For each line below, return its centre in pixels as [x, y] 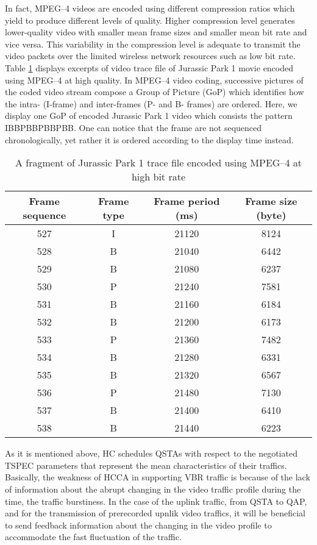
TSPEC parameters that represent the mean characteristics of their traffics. [146, 465]
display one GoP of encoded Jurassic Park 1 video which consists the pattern [149, 116]
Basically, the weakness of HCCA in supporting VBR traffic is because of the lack [158, 477]
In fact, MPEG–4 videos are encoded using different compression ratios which [150, 8]
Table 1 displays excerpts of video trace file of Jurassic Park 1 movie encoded [149, 67]
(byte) [271, 215]
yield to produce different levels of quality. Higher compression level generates [150, 20]
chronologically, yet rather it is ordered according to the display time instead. [149, 139]
